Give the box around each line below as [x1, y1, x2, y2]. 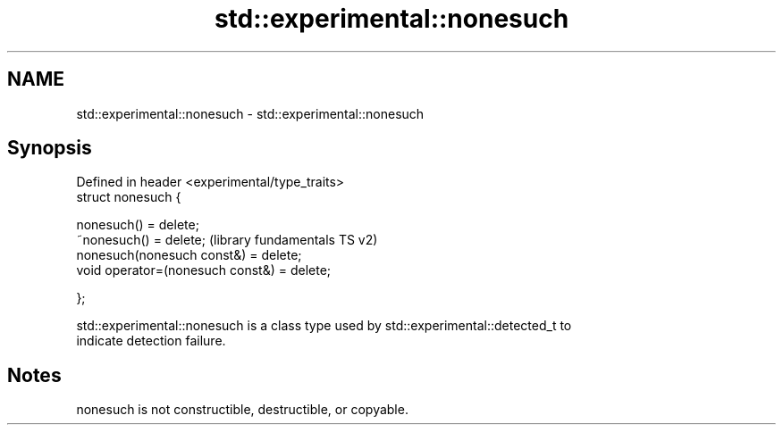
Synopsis [7, 137, 92, 160]
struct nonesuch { [76, 189, 181, 205]
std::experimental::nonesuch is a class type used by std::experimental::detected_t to [76, 318, 572, 334]
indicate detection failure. [76, 333, 226, 349]
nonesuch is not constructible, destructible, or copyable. [76, 402, 408, 418]
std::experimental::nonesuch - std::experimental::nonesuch [76, 105, 425, 121]
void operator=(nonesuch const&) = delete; [76, 262, 332, 278]
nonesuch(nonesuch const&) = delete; [76, 247, 302, 263]
